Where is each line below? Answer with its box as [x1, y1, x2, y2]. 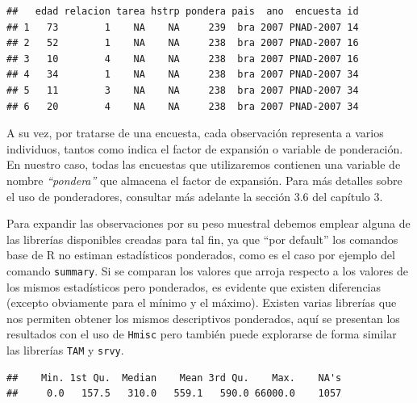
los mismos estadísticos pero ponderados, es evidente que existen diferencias [6, 278, 382, 295]
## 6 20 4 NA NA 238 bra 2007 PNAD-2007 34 [6, 100, 359, 112]
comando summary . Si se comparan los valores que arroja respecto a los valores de [6, 262, 408, 279]
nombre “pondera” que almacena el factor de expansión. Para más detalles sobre [6, 171, 402, 188]
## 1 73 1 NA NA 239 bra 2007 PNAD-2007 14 [6, 21, 359, 33]
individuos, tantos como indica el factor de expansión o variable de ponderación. [6, 140, 403, 157]
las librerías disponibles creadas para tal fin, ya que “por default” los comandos [6, 230, 398, 247]
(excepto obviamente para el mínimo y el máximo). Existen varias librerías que [6, 294, 397, 311]
